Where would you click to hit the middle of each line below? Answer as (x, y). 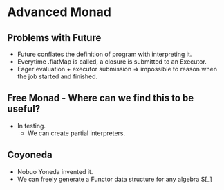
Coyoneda (30, 155)
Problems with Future (54, 38)
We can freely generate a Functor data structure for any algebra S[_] (114, 179)
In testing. (31, 126)
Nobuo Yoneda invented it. (55, 171)
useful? (24, 109)
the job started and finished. (57, 76)
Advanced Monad (59, 12)
